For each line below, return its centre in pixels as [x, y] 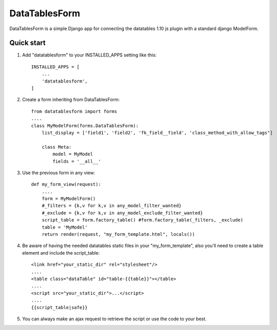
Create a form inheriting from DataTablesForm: [71, 100]
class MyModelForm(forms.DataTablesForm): [85, 126]
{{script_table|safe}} [60, 307]
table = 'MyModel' [65, 227]
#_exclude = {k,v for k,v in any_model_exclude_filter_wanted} [122, 213]
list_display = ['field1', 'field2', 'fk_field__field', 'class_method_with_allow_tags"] [157, 133]
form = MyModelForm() [69, 199]
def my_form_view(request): [66, 184]
